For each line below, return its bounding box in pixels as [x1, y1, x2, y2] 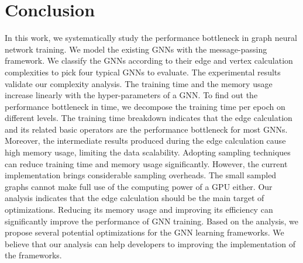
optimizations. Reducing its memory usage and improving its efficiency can [5, 203, 273, 216]
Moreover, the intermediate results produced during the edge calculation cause [5, 134, 286, 147]
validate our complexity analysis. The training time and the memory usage [5, 77, 273, 89]
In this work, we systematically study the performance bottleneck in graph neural [5, 32, 297, 44]
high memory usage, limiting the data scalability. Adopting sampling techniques [5, 146, 291, 158]
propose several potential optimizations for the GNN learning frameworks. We [5, 226, 284, 238]
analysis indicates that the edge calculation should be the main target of [5, 192, 264, 204]
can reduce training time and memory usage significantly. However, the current [5, 157, 288, 169]
